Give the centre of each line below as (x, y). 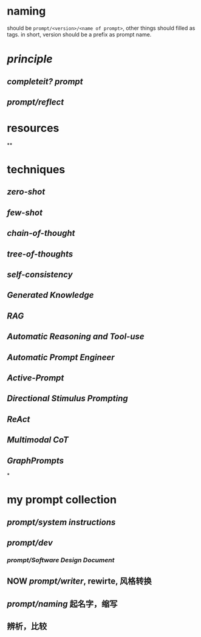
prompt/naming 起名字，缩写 (62, 604)
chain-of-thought (41, 233)
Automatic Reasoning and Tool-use (76, 336)
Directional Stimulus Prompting (67, 398)
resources (33, 128)
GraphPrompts (36, 460)
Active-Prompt (36, 378)
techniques (36, 170)
